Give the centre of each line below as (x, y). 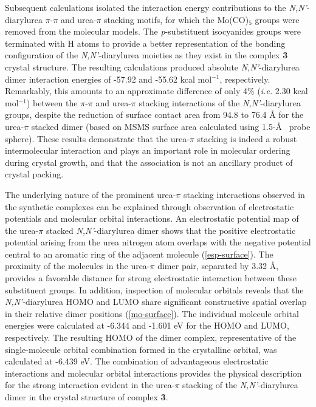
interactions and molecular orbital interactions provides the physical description (153, 373)
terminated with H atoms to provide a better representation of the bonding (145, 43)
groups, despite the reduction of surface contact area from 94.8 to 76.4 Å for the (154, 115)
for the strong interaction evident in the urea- (90, 385)
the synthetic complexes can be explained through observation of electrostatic (149, 206)
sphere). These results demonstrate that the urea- (97, 138)
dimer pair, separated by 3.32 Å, (218, 266)
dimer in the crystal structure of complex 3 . (87, 397)
